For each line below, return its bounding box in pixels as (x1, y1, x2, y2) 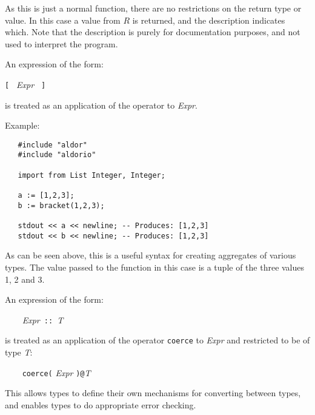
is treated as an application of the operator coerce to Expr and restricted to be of (5, 334, 310, 346)
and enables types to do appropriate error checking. (5, 398, 196, 411)
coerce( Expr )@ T (22, 366, 91, 379)
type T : (5, 346, 33, 359)
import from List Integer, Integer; (18, 170, 165, 180)
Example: (5, 119, 40, 132)
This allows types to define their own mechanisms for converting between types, (5, 386, 301, 399)
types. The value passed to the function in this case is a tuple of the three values (5, 260, 305, 273)
